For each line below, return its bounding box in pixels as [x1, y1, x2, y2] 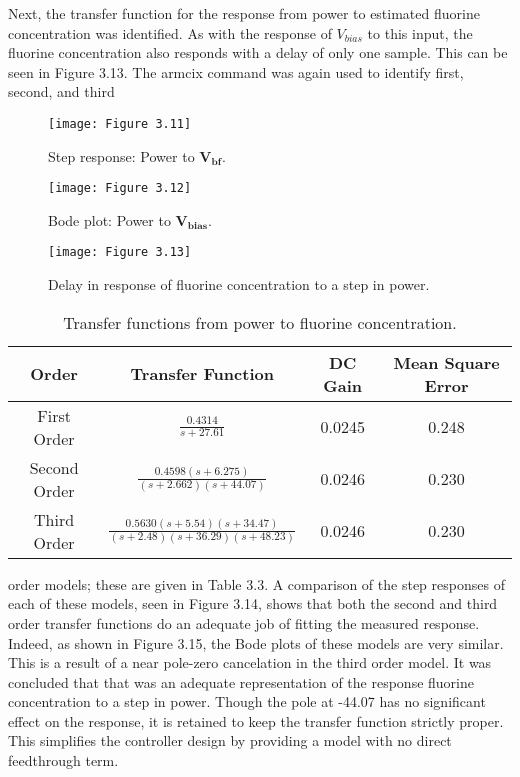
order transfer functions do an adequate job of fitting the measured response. [8, 612, 480, 633]
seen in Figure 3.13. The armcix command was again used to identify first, [8, 61, 464, 82]
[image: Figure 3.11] [48, 116, 192, 131]
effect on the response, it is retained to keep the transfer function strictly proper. [8, 710, 504, 731]
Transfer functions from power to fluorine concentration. [63, 310, 457, 334]
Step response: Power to [48, 145, 195, 166]
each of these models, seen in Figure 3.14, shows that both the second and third [8, 593, 498, 614]
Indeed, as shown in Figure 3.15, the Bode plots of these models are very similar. [8, 632, 504, 653]
